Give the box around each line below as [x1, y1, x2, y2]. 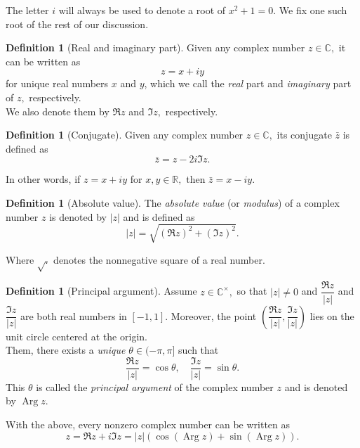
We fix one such [279, 3, 347, 17]
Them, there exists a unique [6, 343, 126, 357]
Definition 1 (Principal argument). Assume [6, 283, 197, 298]
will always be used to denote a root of [58, 3, 226, 17]
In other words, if [6, 172, 81, 186]
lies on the [309, 308, 354, 323]
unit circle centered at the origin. [6, 328, 147, 343]
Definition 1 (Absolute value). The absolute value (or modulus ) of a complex [6, 195, 340, 210]
